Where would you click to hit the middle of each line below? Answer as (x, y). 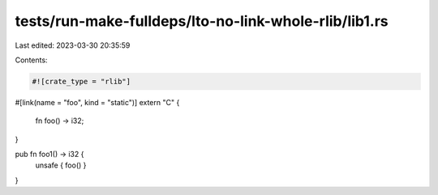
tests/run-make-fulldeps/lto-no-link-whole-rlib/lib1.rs (202, 21)
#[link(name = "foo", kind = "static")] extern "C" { (97, 102)
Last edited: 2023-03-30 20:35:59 (73, 45)
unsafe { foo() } (61, 165)
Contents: (31, 60)
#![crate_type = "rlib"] (82, 81)
